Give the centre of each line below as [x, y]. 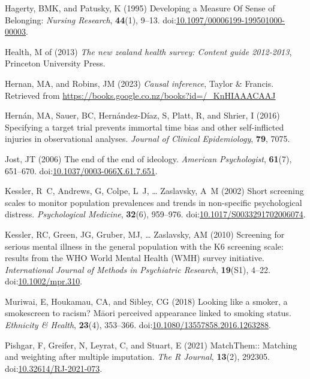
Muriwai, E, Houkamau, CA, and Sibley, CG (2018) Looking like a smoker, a [146, 301]
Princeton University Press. [55, 63]
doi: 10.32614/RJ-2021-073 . [54, 368]
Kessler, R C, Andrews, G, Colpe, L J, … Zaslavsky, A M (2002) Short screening [154, 191]
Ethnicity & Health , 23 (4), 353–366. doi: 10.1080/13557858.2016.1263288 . [138, 325]
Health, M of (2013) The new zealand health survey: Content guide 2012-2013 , [148, 51]
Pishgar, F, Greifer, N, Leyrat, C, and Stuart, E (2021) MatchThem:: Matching [151, 345]
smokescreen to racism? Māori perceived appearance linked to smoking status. [148, 313]
